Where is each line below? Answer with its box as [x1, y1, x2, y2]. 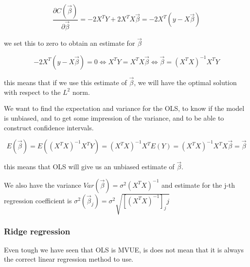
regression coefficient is [4, 195, 72, 205]
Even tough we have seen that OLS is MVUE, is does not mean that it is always [4, 244, 244, 254]
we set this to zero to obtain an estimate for [4, 38, 135, 48]
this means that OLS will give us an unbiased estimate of [4, 161, 175, 172]
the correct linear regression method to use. [4, 254, 134, 264]
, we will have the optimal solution [134, 77, 237, 88]
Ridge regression [4, 225, 71, 237]
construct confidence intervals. [4, 122, 94, 132]
